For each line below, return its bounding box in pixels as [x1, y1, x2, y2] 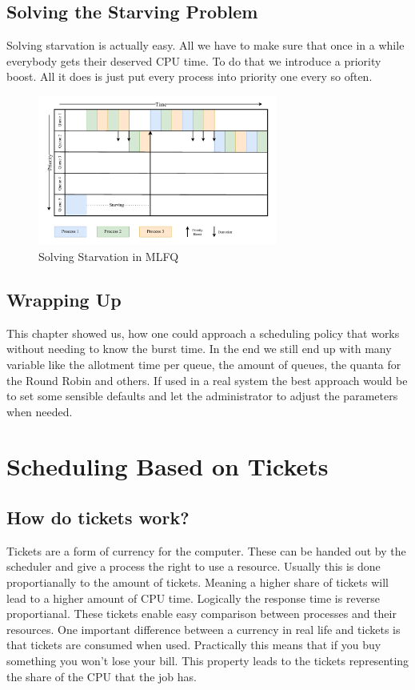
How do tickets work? [6, 505, 190, 530]
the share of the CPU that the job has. [6, 668, 197, 684]
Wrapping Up [6, 287, 122, 311]
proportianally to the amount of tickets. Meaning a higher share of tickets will [6, 574, 389, 591]
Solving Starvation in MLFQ [38, 247, 179, 264]
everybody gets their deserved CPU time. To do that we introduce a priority [6, 52, 381, 69]
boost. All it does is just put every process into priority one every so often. [6, 68, 373, 85]
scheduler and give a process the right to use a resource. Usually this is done [6, 558, 381, 575]
